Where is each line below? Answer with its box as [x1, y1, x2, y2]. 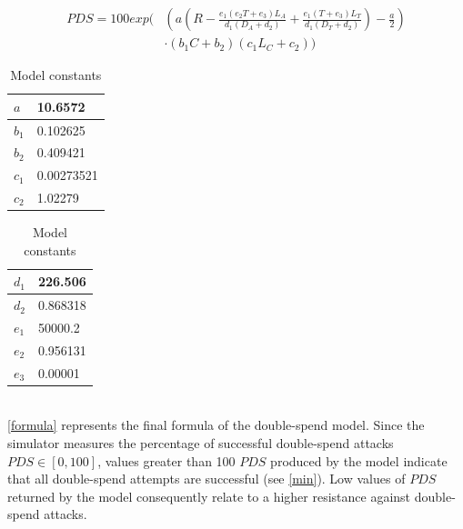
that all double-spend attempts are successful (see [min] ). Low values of [7, 469, 406, 488]
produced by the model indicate [270, 451, 448, 470]
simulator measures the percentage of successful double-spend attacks [7, 433, 394, 452]
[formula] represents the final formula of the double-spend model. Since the [7, 415, 425, 434]
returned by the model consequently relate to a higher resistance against [7, 486, 411, 505]
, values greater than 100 [97, 451, 236, 470]
